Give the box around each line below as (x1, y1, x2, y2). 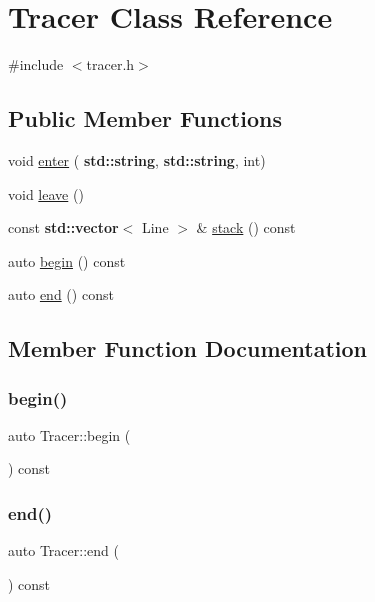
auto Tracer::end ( (8, 540, 119, 561)
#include (8, 54, 64, 75)
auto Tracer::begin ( (8, 424, 131, 445)
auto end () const (8, 284, 114, 305)
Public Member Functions (8, 103, 282, 134)
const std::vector (8, 217, 119, 238)
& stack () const (196, 217, 296, 238)
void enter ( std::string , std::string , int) (8, 149, 266, 170)
